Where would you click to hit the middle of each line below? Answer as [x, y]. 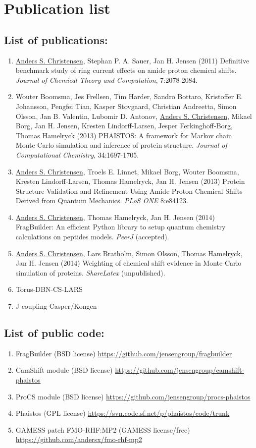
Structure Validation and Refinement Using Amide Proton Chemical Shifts [129, 191]
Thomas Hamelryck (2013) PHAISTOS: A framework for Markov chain [124, 135]
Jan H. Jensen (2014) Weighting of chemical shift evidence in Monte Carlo [128, 263]
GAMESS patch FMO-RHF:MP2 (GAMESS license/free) [103, 429]
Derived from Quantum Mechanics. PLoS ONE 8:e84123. [102, 200]
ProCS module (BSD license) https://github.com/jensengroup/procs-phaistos [133, 396]
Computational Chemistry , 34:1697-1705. [77, 154]
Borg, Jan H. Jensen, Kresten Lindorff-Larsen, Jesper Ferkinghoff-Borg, [124, 126]
